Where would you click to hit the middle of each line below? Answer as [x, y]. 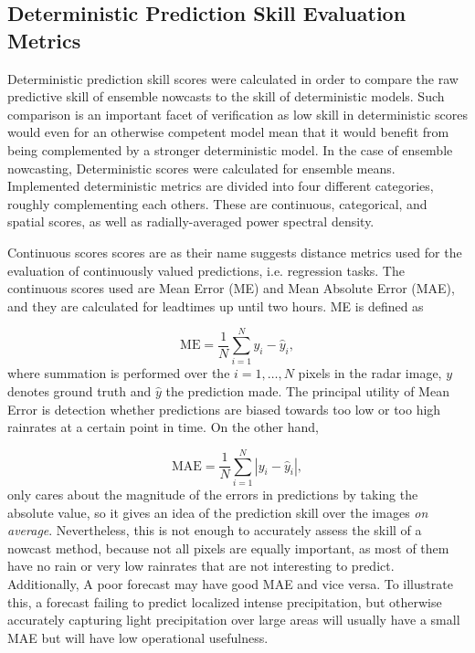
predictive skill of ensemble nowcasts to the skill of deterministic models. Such [226, 96]
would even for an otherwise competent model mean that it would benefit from [228, 132]
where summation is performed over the [119, 373]
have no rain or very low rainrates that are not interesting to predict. [201, 566]
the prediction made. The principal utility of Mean [307, 391]
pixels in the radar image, [370, 373]
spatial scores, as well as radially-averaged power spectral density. [191, 221]
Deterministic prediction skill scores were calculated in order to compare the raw [233, 78]
